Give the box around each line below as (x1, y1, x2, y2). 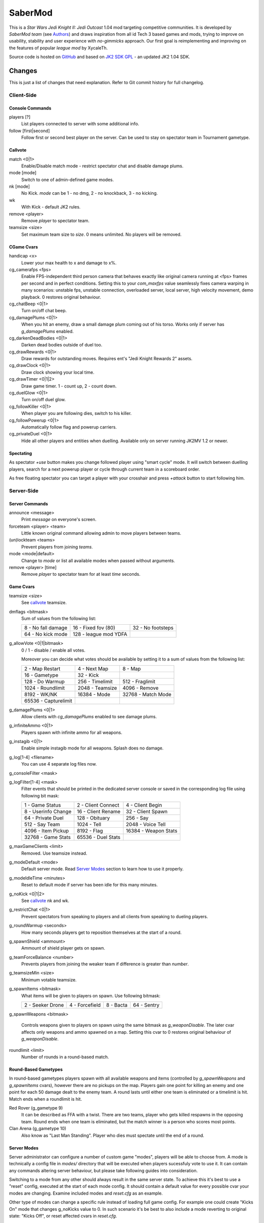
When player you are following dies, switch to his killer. (21, 410, 132, 416)
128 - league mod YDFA (72, 631, 128, 638)
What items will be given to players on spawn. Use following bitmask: (21, 993, 161, 998)
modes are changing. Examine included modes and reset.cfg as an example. (9, 1190, 163, 1196)
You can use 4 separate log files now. (21, 761, 97, 767)
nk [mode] (9, 183, 30, 189)
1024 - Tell (76, 821, 101, 828)
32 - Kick (77, 672, 99, 679)
